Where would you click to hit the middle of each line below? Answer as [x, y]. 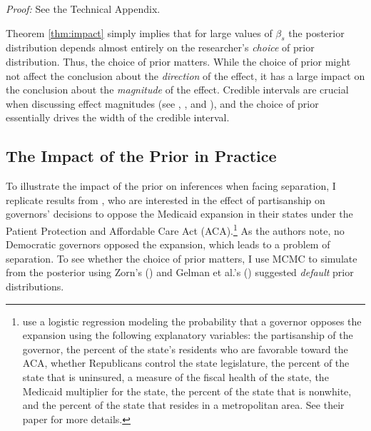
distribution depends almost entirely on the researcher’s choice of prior [160, 47]
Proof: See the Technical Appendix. [83, 9]
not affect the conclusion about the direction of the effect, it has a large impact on [185, 75]
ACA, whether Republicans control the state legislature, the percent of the [186, 363]
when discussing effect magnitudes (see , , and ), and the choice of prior [162, 103]
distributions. [35, 286]
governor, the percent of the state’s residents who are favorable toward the [185, 349]
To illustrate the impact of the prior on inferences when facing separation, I [171, 186]
